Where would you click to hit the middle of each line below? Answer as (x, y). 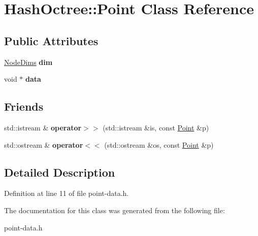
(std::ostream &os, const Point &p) (159, 144)
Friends (24, 106)
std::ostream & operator (44, 144)
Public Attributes (51, 40)
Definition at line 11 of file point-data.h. (67, 193)
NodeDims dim (28, 62)
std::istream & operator (43, 127)
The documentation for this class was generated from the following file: (115, 210)
